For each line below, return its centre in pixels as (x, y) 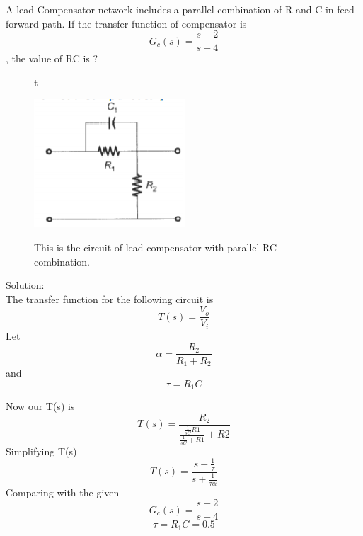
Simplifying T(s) (41, 451)
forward (22, 23)
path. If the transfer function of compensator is (144, 23)
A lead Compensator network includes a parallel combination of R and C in (170, 9)
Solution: (25, 285)
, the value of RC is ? (52, 58)
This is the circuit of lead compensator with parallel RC (156, 247)
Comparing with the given (63, 492)
